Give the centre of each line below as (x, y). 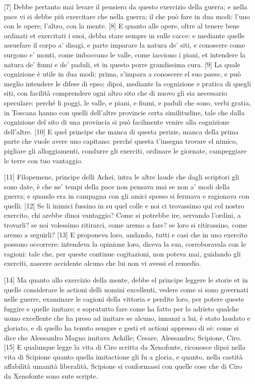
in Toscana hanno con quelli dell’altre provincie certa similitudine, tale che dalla (124, 112)
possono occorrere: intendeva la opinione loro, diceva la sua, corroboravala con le (125, 244)
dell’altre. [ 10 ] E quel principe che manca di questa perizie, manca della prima (121, 131)
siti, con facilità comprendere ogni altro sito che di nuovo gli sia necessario (115, 93)
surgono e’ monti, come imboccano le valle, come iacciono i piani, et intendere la (125, 54)
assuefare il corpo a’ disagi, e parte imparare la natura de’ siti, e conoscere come (125, 45)
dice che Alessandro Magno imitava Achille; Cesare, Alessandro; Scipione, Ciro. (123, 337)
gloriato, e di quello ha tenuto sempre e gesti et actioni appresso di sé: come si (121, 328)
